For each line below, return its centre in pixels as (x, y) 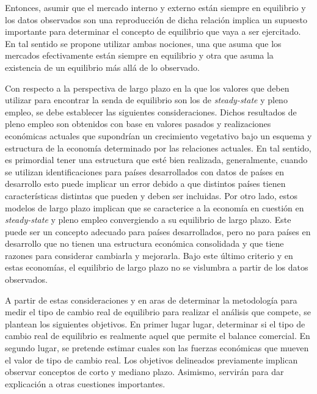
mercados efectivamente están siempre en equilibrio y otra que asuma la (139, 55)
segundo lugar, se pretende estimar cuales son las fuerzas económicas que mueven (157, 348)
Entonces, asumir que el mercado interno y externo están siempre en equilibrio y (155, 7)
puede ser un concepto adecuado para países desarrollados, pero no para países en (158, 231)
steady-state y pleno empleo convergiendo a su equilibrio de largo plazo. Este (148, 220)
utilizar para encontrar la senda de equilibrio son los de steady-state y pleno (146, 100)
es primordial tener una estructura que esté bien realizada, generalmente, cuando (156, 160)
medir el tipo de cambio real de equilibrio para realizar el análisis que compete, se (158, 312)
